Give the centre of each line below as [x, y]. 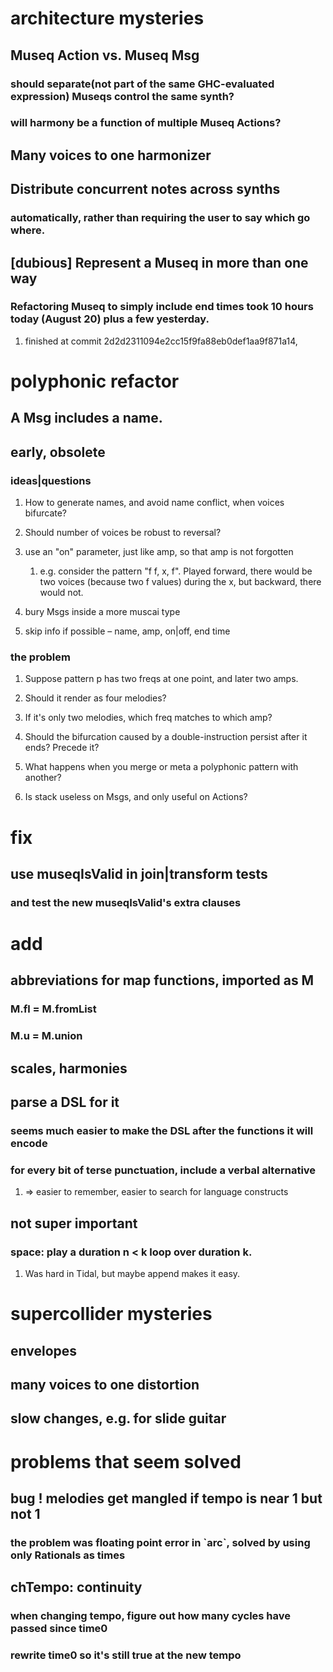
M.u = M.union [46, 1036]
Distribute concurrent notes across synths [145, 189]
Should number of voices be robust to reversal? [123, 533]
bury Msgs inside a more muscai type [102, 612]
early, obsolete [58, 452]
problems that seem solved [126, 1461]
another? [43, 778]
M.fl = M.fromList [53, 1009]
